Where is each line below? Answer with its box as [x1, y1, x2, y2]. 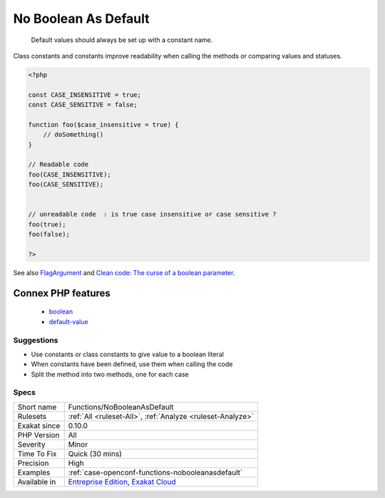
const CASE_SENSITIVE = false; [28, 100, 138, 109]
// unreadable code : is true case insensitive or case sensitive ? [28, 210, 277, 219]
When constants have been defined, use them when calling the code [31, 360, 233, 368]
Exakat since [17, 420, 61, 430]
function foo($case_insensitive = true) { [28, 120, 179, 128]
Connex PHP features [13, 287, 111, 299]
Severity [17, 439, 46, 449]
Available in [17, 477, 56, 487]
